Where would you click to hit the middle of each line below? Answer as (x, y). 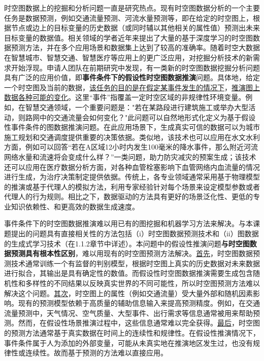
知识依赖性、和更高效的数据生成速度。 (75, 206)
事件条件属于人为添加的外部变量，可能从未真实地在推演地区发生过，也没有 (128, 342)
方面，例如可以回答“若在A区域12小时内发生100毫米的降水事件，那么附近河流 (131, 147)
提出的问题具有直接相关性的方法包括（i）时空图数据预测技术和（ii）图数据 (135, 233)
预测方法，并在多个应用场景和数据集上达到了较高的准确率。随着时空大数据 (135, 47)
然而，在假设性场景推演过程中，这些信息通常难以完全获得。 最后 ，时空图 (139, 323)
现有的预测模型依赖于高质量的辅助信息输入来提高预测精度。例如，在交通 (139, 303)
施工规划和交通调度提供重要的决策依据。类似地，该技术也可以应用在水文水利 (132, 137)
